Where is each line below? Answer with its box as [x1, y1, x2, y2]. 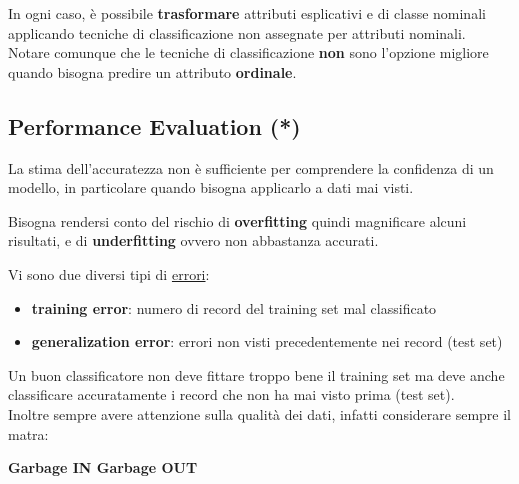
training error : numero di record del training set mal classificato [31, 297, 437, 318]
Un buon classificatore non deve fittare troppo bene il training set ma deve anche [8, 364, 505, 385]
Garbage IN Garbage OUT [8, 457, 198, 478]
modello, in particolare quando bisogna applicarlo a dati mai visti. [8, 177, 414, 198]
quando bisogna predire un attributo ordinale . [8, 61, 297, 82]
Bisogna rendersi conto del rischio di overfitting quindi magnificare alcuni [8, 210, 467, 231]
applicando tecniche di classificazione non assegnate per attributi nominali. [8, 22, 466, 43]
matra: [8, 423, 49, 444]
